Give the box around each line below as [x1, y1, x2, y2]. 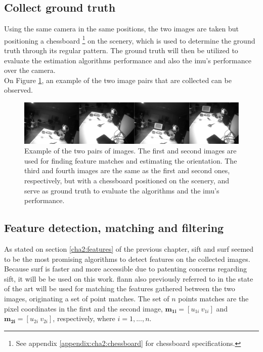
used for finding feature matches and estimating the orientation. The [24, 155, 237, 166]
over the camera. [4, 65, 56, 75]
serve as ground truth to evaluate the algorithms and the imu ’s [24, 185, 220, 195]
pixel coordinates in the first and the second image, [4, 303, 163, 314]
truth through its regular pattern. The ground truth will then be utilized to [4, 45, 238, 56]
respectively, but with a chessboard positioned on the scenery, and [24, 175, 229, 185]
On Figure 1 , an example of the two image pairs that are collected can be [4, 74, 232, 85]
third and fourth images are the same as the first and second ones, [24, 165, 230, 176]
